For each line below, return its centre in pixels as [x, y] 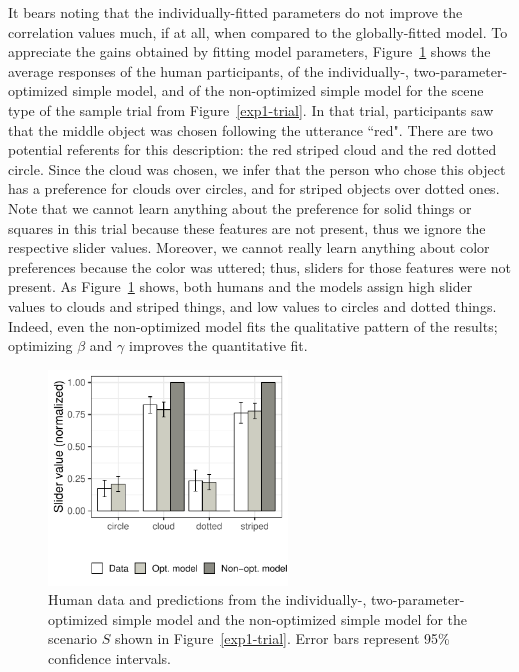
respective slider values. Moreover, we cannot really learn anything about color [249, 247]
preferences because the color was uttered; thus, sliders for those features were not [259, 266]
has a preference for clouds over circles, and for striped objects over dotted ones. [254, 188]
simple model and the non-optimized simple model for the [290, 618]
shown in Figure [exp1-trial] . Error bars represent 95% [282, 638]
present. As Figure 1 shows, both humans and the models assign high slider [240, 286]
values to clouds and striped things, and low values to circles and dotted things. [252, 305]
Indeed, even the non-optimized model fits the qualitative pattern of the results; [253, 325]
